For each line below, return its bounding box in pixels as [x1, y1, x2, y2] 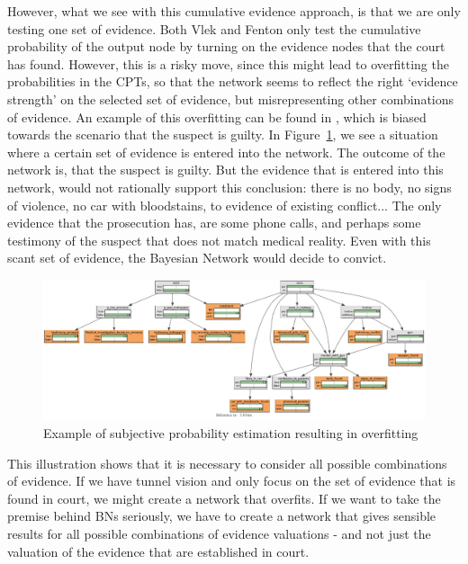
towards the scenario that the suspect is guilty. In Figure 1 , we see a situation [7, 125, 438, 144]
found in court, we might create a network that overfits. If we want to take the [7, 488, 441, 507]
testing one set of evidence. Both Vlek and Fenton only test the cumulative [7, 19, 421, 38]
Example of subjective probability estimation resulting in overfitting [43, 424, 418, 443]
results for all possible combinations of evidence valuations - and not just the [7, 524, 431, 542]
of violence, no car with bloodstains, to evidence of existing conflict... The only [7, 195, 442, 214]
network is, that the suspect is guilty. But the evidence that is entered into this [7, 160, 444, 179]
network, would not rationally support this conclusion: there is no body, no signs [7, 177, 452, 196]
